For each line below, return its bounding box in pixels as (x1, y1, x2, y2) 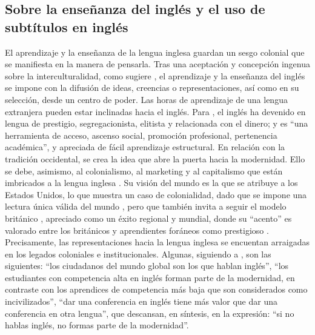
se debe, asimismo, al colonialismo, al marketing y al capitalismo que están (5, 164, 283, 177)
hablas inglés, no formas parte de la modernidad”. (5, 319, 189, 331)
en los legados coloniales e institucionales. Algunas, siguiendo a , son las (5, 247, 271, 260)
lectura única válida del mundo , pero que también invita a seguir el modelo (5, 200, 287, 213)
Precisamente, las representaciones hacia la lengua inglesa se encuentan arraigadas (5, 236, 310, 248)
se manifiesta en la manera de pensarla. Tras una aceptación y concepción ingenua (5, 58, 311, 70)
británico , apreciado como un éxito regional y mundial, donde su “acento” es (5, 211, 292, 224)
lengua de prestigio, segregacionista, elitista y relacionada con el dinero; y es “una (5, 117, 308, 130)
